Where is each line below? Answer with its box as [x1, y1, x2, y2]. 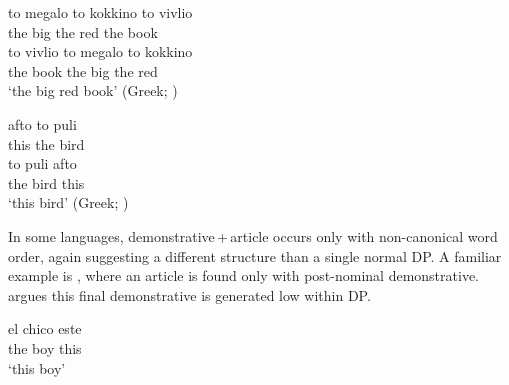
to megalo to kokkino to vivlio [8, 2, 193, 22]
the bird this [8, 172, 85, 193]
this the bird [8, 133, 85, 154]
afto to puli [8, 113, 77, 134]
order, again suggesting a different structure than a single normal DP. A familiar [8, 245, 502, 266]
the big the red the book [8, 21, 158, 42]
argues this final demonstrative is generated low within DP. [8, 284, 371, 305]
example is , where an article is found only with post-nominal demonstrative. [8, 265, 479, 286]
